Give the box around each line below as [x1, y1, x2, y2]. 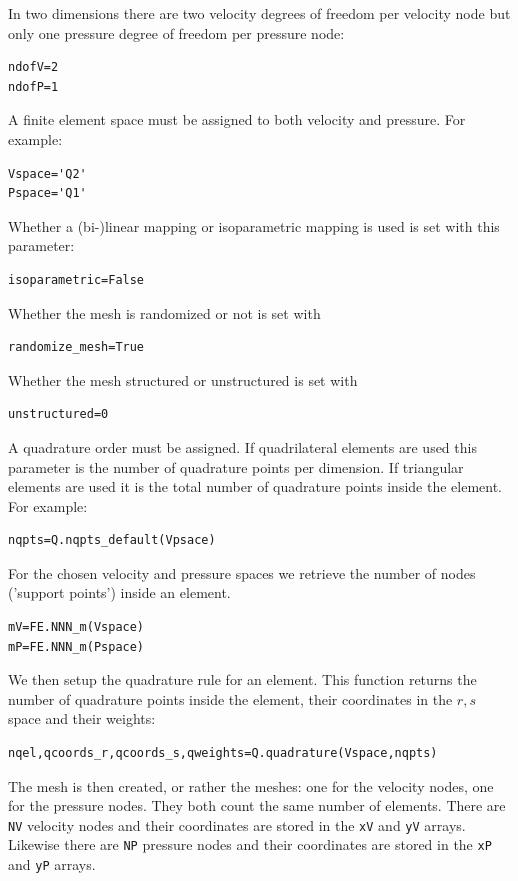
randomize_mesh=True [8, 340, 145, 355]
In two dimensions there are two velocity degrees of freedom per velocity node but [8, 3, 511, 23]
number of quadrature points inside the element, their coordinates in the [8, 688, 453, 709]
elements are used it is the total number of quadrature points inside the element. [8, 476, 503, 497]
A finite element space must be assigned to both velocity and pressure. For [8, 109, 466, 130]
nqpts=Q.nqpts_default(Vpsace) [8, 533, 216, 548]
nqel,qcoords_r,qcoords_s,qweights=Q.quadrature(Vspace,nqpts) [8, 746, 438, 761]
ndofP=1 [8, 79, 59, 94]
